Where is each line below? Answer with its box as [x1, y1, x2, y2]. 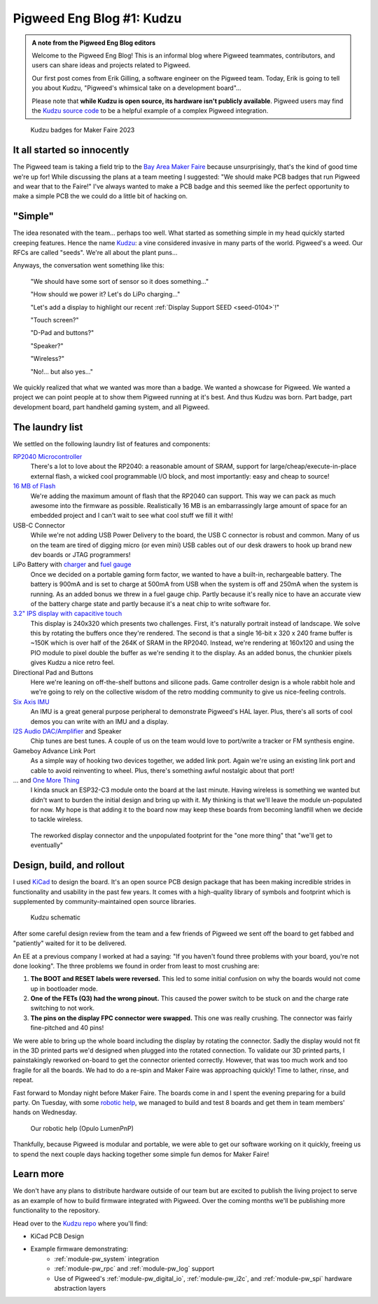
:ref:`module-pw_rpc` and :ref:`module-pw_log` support [54, 1265, 215, 1273]
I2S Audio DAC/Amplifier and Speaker [13, 727, 122, 735]
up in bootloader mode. [30, 984, 98, 993]
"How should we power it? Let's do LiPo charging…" [30, 290, 181, 298]
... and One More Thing [13, 776, 80, 784]
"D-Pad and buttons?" [30, 329, 94, 337]
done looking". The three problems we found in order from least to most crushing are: [13, 961, 260, 970]
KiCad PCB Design [30, 1232, 84, 1240]
